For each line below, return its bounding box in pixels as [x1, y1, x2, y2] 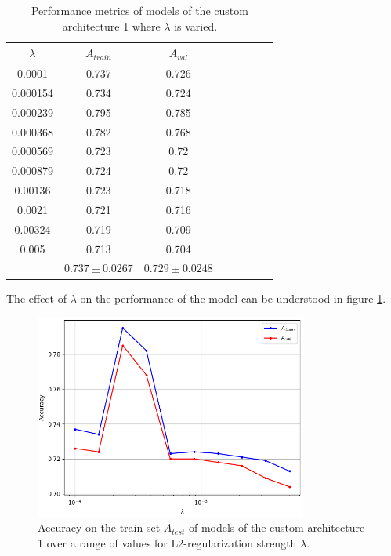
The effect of [6, 289, 67, 306]
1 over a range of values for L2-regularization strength [38, 534, 297, 551]
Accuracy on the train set [38, 519, 161, 536]
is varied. [174, 17, 218, 34]
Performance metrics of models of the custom [31, 2, 248, 18]
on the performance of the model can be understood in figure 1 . [80, 289, 386, 306]
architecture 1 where [62, 17, 161, 34]
